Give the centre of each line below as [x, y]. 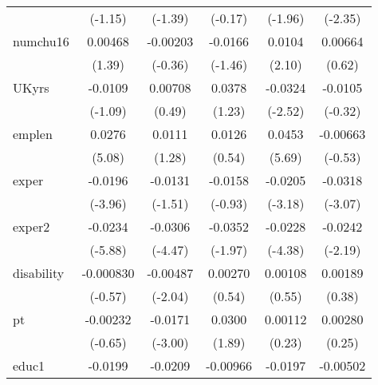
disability [39, 273]
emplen [33, 134]
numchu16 [41, 41]
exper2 [31, 226]
